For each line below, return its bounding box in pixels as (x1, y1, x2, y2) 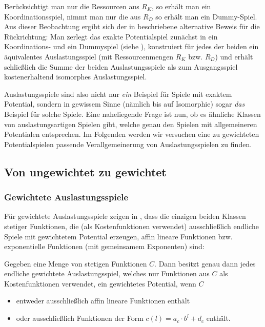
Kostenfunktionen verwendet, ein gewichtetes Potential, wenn (4, 278, 196, 289)
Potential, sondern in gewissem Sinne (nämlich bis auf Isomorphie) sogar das (4, 98, 245, 109)
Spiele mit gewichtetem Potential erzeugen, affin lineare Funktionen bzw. (4, 231, 233, 241)
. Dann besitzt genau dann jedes (154, 258, 256, 269)
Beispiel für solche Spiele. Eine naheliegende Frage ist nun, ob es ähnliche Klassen (4, 108, 261, 119)
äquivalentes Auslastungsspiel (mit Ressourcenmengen (4, 51, 174, 62)
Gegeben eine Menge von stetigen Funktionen (4, 258, 147, 269)
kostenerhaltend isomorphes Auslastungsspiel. (4, 71, 147, 82)
